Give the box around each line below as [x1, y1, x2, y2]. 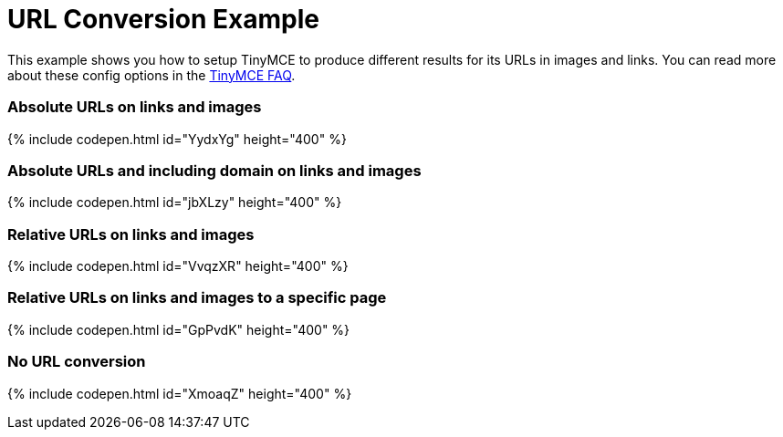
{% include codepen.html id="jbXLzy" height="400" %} [7, 194, 342, 211]
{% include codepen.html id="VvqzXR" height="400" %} [7, 258, 349, 274]
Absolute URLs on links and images [7, 98, 262, 117]
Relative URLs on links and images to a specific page [7, 288, 387, 307]
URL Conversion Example [7, 4, 319, 35]
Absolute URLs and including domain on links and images [7, 161, 422, 180]
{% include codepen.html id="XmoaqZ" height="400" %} [7, 385, 352, 401]
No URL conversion [7, 352, 146, 371]
